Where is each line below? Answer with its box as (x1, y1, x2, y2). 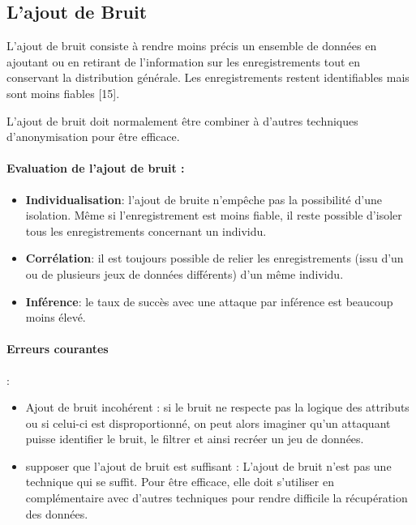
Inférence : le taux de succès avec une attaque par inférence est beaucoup (25, 292, 393, 309)
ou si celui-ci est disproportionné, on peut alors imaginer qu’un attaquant (25, 414, 391, 431)
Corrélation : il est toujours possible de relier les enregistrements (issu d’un (25, 250, 404, 267)
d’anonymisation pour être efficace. (6, 128, 180, 145)
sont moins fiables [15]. (6, 84, 120, 101)
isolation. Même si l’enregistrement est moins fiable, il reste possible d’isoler (25, 207, 402, 224)
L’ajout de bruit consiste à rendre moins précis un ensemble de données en (6, 37, 377, 54)
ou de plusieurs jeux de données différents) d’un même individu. (25, 265, 344, 282)
